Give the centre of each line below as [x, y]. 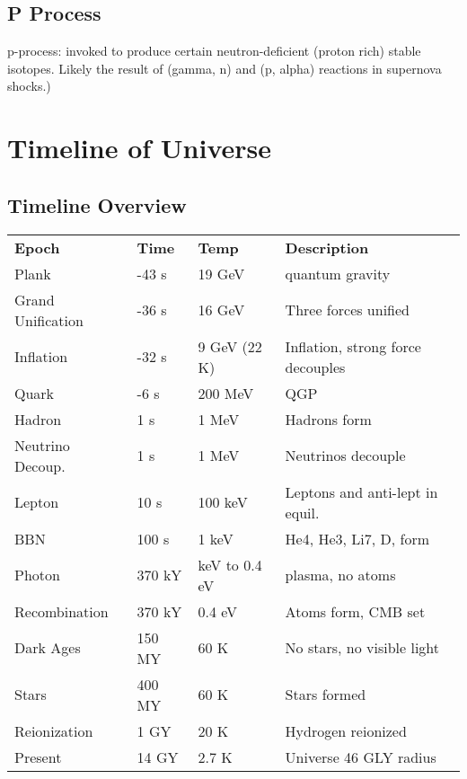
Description [327, 247]
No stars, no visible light [362, 648]
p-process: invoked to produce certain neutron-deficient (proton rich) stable [214, 51]
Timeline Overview [97, 204]
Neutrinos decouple [345, 456]
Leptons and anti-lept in [361, 491]
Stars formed [326, 695]
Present [38, 757]
